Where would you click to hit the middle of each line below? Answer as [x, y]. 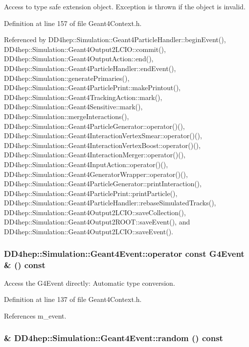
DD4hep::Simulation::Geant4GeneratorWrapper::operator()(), [96, 174]
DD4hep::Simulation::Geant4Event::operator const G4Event [124, 253]
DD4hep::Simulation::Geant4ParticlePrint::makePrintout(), [92, 87]
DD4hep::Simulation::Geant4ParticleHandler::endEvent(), [90, 68]
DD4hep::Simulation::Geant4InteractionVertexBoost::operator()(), [102, 145]
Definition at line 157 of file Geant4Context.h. [73, 23]
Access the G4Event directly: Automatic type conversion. [90, 283]
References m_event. [35, 315]
